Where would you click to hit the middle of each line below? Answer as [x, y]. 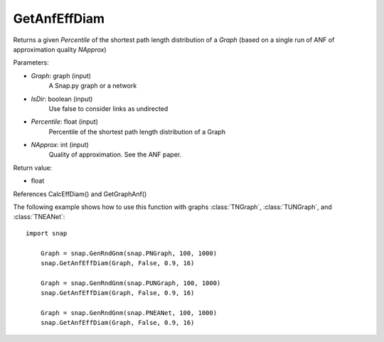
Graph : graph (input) [61, 75]
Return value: [33, 168]
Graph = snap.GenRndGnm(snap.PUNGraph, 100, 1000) [130, 283]
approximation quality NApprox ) [60, 49]
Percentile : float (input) [65, 122]
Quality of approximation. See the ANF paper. [115, 155]
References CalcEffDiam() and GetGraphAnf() [80, 194]
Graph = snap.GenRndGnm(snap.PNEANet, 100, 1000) [128, 312]
